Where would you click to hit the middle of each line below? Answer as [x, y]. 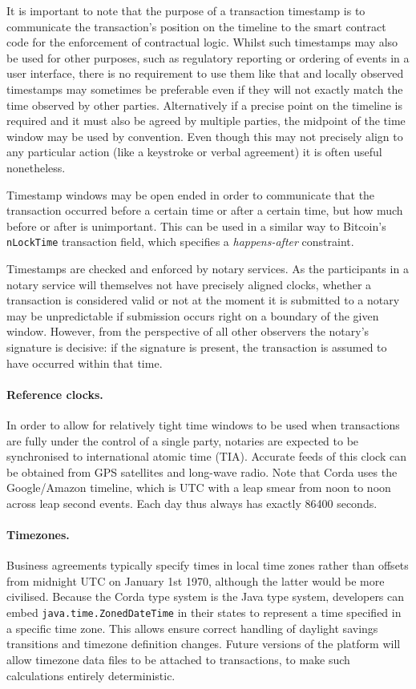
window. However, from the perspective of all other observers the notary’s [188, 331]
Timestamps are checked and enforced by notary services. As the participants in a [208, 268]
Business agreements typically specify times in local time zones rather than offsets [208, 565]
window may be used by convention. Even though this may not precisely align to [205, 136]
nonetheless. [36, 167]
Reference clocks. [55, 394]
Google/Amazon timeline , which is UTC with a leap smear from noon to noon [199, 488]
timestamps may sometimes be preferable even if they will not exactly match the [205, 89]
